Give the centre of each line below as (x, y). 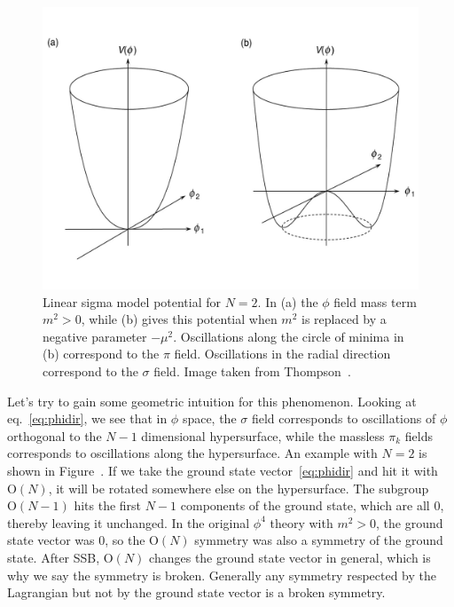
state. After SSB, (54, 557)
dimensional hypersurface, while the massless (263, 435)
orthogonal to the (55, 435)
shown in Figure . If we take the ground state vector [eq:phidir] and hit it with (223, 470)
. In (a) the (288, 301)
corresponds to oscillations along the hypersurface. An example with (192, 453)
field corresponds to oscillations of (344, 418)
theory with (301, 522)
